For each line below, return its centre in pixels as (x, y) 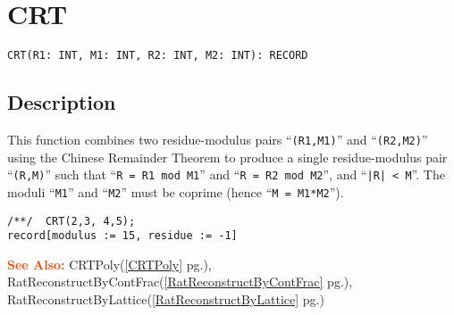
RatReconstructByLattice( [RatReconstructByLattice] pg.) (166, 299)
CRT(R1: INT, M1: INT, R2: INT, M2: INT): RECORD (158, 56)
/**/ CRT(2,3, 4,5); (71, 221)
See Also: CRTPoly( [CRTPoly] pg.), (109, 264)
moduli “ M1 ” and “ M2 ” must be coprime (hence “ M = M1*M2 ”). (176, 191)
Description (62, 102)
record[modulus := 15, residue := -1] (122, 236)
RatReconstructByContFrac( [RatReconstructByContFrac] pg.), (180, 282)
